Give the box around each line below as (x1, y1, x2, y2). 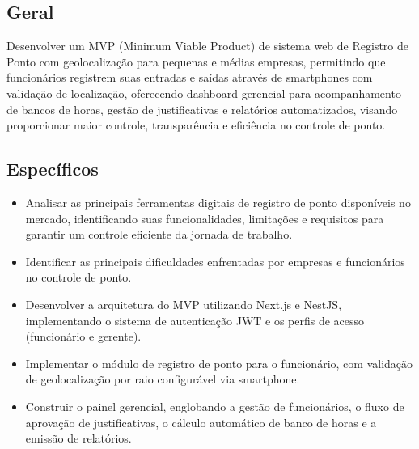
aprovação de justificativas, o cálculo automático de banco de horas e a (25, 413, 377, 430)
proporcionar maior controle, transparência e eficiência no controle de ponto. (6, 116, 386, 133)
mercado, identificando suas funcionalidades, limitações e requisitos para (25, 210, 384, 227)
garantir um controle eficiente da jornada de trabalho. (25, 226, 293, 243)
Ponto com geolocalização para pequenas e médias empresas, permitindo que (6, 53, 386, 70)
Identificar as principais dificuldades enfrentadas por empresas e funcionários (25, 252, 405, 269)
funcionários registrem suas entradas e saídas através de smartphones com (6, 69, 373, 86)
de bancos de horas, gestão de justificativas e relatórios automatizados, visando (6, 100, 398, 117)
